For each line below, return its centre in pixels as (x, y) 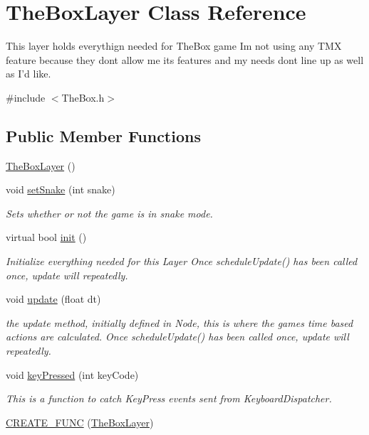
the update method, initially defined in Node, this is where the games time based (180, 322)
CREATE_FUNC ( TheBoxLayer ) (80, 422)
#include (26, 97)
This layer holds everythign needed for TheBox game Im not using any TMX (174, 46)
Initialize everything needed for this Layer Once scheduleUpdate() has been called (182, 261)
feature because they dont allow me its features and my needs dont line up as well (185, 59)
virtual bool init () (46, 237)
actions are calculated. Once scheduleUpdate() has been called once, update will (177, 337)
